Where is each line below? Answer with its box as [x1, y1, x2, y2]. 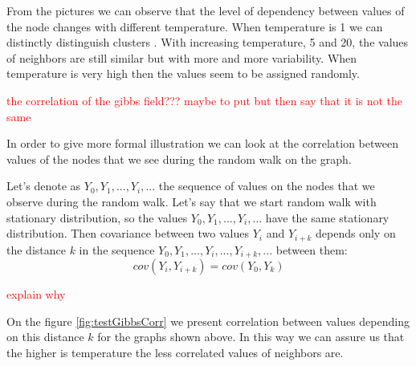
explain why [6, 286, 66, 303]
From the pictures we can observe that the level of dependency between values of [6, 2, 405, 18]
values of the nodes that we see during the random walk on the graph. [6, 150, 352, 167]
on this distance [6, 328, 84, 345]
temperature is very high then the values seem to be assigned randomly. [6, 65, 360, 82]
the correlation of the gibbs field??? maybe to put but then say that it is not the [6, 91, 403, 108]
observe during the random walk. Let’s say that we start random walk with [6, 193, 377, 209]
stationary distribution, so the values [6, 209, 188, 226]
